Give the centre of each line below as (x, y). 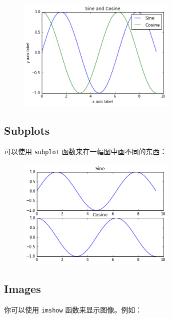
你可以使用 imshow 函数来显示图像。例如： (73, 309)
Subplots (27, 130)
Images (22, 288)
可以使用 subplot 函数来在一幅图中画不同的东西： (85, 151)
